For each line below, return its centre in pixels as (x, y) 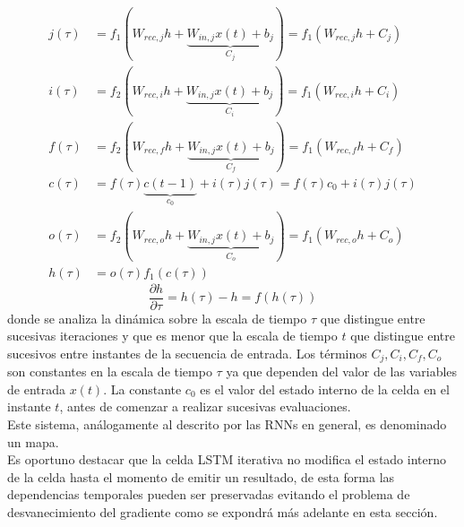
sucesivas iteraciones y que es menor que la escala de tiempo (172, 336)
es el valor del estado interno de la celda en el (325, 389)
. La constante (142, 389)
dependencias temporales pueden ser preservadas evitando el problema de (209, 494)
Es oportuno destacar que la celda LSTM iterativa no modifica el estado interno (227, 459)
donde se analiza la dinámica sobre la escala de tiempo (157, 318)
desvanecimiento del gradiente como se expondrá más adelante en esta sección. (223, 512)
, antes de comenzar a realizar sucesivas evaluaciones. (205, 406)
